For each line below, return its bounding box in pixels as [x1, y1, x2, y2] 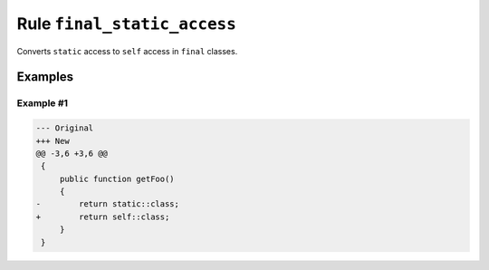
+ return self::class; [35, 211, 170, 222]
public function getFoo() [59, 173, 176, 184]
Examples [16, 69, 74, 85]
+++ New [35, 136, 70, 146]
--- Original [35, 123, 94, 133]
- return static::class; [35, 199, 180, 209]
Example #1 [16, 97, 68, 110]
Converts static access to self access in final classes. [16, 45, 238, 56]
